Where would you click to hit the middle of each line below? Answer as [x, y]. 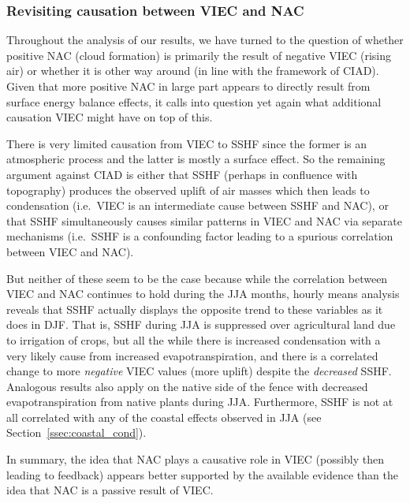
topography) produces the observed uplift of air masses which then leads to [188, 190]
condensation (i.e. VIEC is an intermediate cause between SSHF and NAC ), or [198, 205]
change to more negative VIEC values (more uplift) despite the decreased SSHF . [199, 371]
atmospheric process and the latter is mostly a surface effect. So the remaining [196, 159]
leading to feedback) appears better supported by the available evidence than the [202, 474]
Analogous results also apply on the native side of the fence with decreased [187, 386]
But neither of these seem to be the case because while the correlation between [197, 278]
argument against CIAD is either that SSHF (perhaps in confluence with [182, 174]
